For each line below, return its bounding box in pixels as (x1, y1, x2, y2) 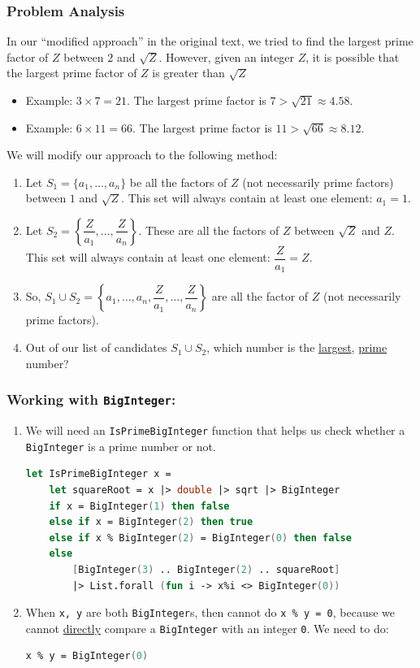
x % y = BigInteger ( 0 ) (25, 650, 149, 662)
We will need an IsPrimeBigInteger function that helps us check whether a (25, 422, 405, 439)
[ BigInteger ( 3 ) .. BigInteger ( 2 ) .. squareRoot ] (72, 563, 340, 575)
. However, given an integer (158, 48, 295, 65)
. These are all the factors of (138, 221, 279, 238)
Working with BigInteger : (6, 389, 176, 410)
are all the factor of (211, 288, 309, 305)
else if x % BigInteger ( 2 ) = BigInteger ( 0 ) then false (49, 531, 352, 544)
